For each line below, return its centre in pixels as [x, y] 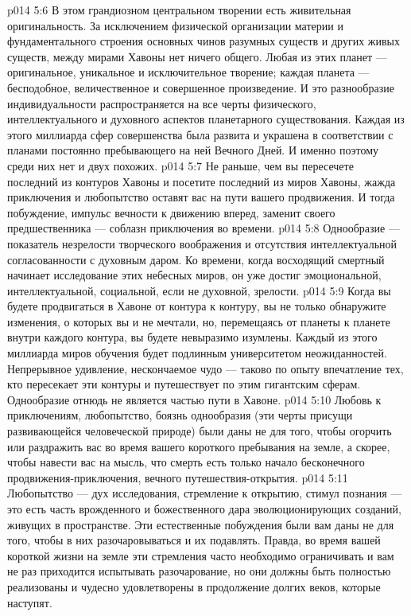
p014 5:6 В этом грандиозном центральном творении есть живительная [179, 10]
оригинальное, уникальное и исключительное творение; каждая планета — [188, 72]
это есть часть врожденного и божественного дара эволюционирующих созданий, [204, 509]
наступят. [30, 602]
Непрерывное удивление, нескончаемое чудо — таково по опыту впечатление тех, [205, 368]
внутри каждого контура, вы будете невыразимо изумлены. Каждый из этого [192, 337]
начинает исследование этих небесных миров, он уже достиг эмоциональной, [194, 275]
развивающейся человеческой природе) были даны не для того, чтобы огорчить [200, 431]
